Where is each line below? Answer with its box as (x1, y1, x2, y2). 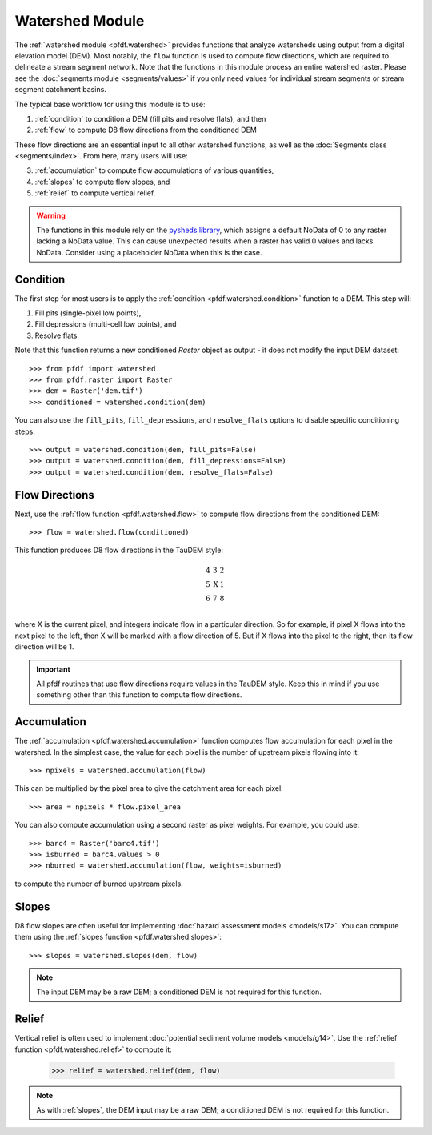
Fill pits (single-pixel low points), (34, 308, 142, 318)
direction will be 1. (14, 642, 74, 652)
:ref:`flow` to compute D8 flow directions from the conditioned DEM (34, 125, 258, 135)
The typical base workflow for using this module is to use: (14, 99, 206, 109)
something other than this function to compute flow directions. (36, 690, 242, 700)
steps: (14, 427, 35, 436)
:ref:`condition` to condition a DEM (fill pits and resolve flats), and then (34, 114, 266, 123)
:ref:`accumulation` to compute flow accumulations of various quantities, (34, 166, 274, 175)
